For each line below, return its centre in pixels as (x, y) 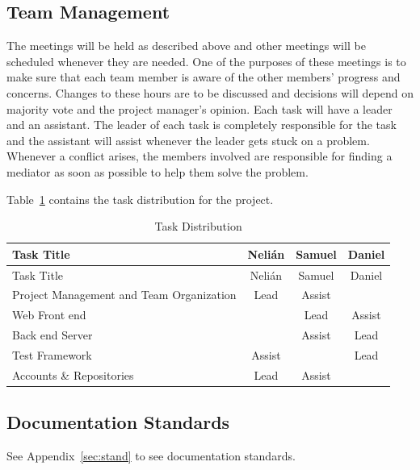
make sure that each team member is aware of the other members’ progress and (204, 77)
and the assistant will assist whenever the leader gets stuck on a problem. (188, 140)
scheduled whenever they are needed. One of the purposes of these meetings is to (206, 61)
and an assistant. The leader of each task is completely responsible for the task (202, 125)
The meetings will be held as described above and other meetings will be (186, 46)
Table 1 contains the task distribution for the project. (140, 199)
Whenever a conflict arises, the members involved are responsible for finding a (199, 156)
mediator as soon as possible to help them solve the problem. (157, 171)
